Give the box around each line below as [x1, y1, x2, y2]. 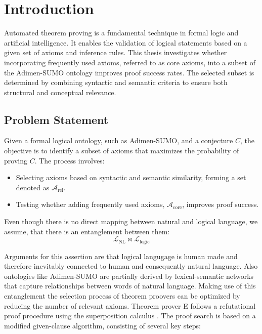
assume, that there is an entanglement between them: [4, 226, 170, 236]
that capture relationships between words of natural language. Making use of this [4, 280, 256, 291]
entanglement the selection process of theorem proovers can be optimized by [4, 290, 240, 301]
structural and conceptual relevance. [4, 87, 116, 97]
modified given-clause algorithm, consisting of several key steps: [4, 320, 201, 330]
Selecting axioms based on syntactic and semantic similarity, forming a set [16, 172, 246, 183]
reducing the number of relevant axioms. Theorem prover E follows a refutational [4, 300, 256, 311]
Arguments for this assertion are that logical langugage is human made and [4, 251, 238, 261]
